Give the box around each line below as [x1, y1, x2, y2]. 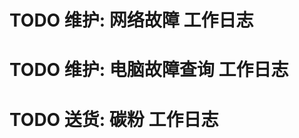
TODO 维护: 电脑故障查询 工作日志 [9, 59, 289, 81]
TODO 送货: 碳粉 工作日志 [9, 108, 219, 131]
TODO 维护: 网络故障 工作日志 [9, 9, 254, 32]
